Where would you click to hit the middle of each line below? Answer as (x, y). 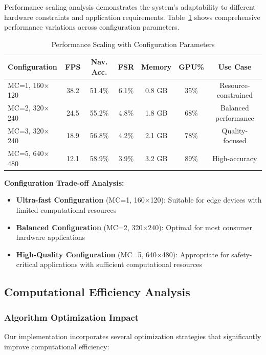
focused (235, 140)
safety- (242, 254)
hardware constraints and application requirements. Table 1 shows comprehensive (132, 17)
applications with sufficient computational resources (121, 264)
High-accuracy (235, 158)
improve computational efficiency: (57, 346)
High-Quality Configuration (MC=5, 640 (86, 254)
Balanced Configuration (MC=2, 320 (79, 227)
